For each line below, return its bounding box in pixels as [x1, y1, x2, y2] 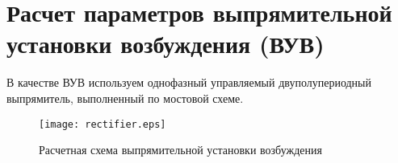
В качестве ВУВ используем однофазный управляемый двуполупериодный [6, 74, 371, 91]
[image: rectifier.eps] [39, 118, 166, 130]
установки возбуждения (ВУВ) [6, 27, 325, 60]
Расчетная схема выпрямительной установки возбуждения [39, 141, 322, 158]
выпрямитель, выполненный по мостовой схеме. [6, 89, 244, 106]
